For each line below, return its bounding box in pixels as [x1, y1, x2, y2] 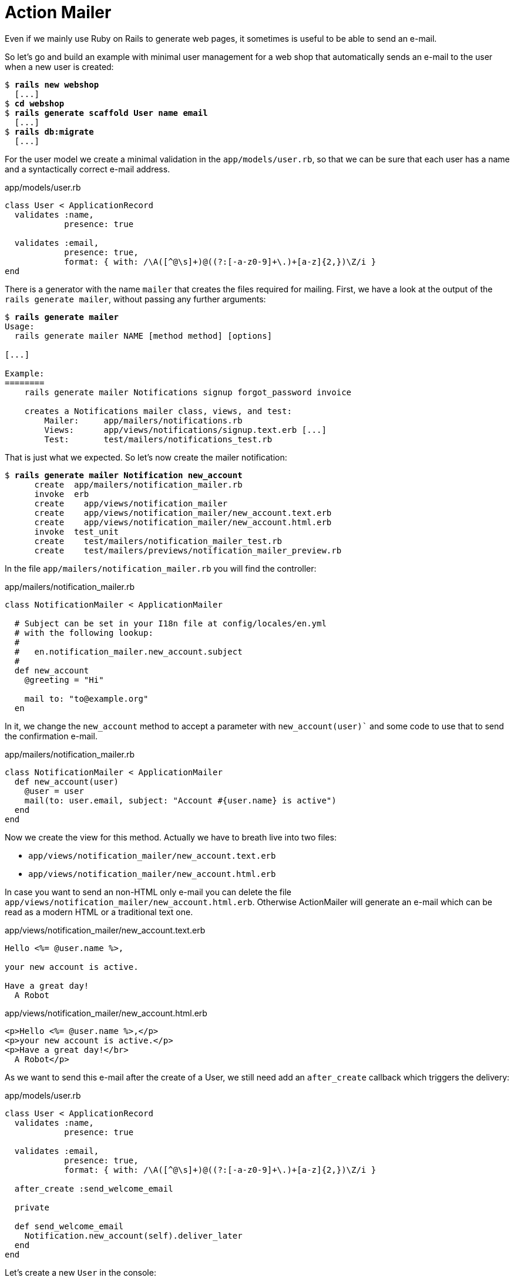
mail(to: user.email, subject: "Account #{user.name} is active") [24, 795, 337, 805]
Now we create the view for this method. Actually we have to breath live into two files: [5, 832, 337, 842]
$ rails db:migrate [5, 126, 94, 136]
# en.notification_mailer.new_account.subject [14, 646, 243, 656]
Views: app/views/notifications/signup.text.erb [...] [44, 425, 327, 435]
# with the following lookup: [14, 628, 153, 638]
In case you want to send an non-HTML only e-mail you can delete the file [5, 886, 291, 897]
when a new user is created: [5, 61, 114, 72]
